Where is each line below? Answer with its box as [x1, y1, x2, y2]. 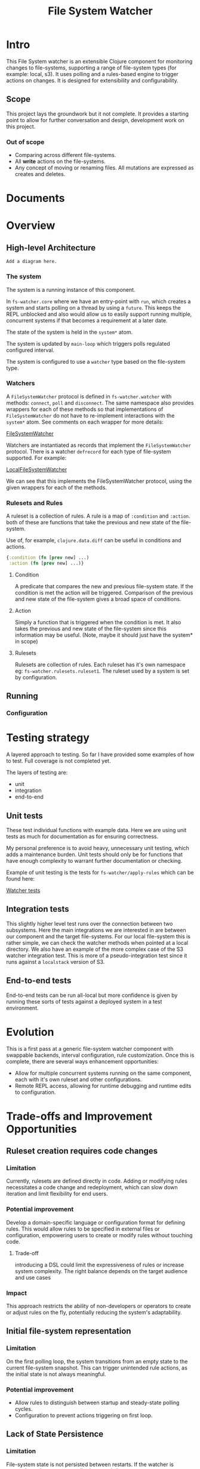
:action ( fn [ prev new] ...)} [8, 560, 84, 566]
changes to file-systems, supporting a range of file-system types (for [6, 64, 177, 71]
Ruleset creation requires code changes [6, 1146, 158, 1156]
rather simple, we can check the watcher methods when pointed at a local [6, 939, 189, 946]
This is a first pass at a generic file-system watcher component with [6, 1045, 174, 1052]
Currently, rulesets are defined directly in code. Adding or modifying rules [6, 1177, 188, 1184]
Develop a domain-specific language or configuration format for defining [6, 1219, 185, 1226]
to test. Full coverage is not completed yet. [6, 757, 111, 764]
